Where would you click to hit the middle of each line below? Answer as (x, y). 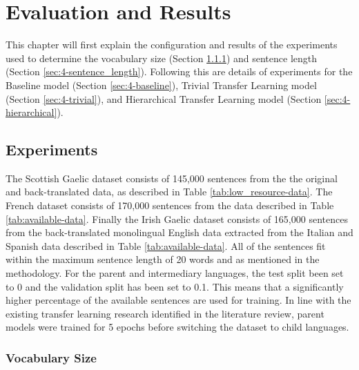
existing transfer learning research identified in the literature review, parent (165, 313)
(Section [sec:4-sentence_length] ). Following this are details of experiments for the (179, 71)
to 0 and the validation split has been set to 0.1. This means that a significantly (175, 286)
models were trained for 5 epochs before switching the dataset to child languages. (177, 327)
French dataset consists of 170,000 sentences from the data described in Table (170, 205)
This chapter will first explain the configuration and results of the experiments (172, 45)
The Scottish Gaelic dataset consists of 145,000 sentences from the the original (172, 178)
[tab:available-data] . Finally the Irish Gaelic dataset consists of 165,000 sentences (177, 218)
